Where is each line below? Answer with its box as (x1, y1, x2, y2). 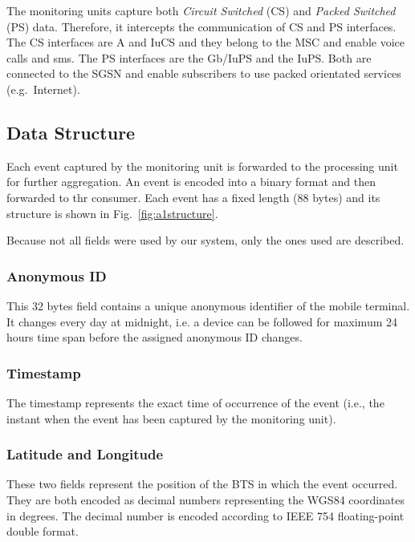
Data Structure (6, 119, 136, 144)
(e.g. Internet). (6, 80, 80, 97)
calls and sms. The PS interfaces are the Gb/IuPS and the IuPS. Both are (6, 49, 372, 66)
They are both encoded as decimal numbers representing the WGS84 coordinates (6, 491, 405, 508)
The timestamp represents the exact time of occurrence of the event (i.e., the (6, 394, 384, 411)
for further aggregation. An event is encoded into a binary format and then (6, 173, 376, 190)
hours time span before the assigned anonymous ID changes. (6, 329, 303, 346)
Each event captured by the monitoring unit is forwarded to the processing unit (6, 157, 398, 174)
